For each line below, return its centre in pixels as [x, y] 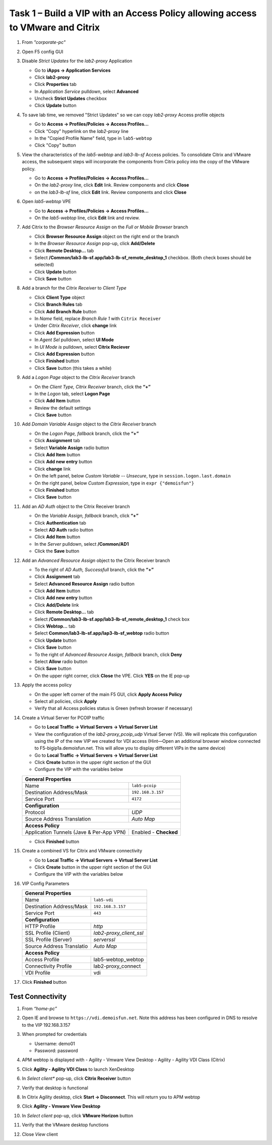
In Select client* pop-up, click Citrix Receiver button [76, 1078]
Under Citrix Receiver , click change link [76, 325]
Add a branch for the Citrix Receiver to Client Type [74, 288]
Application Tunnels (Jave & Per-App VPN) [75, 832]
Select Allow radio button [61, 661]
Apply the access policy [47, 685]
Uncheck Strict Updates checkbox [71, 99]
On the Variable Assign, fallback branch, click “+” [86, 516]
